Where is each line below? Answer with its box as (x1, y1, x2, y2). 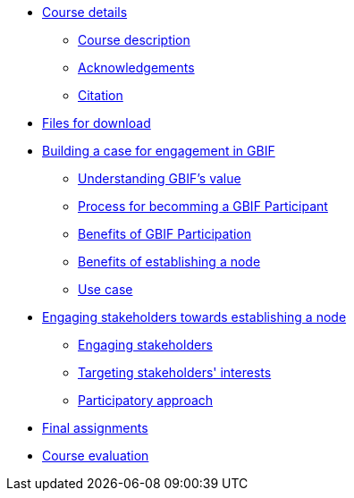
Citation (78, 88, 123, 103)
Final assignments (42, 420, 148, 435)
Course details (42, 4, 128, 20)
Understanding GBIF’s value (78, 171, 241, 186)
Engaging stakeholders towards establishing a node (42, 309, 347, 325)
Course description (78, 32, 190, 47)
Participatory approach (78, 392, 214, 408)
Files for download (42, 115, 151, 131)
